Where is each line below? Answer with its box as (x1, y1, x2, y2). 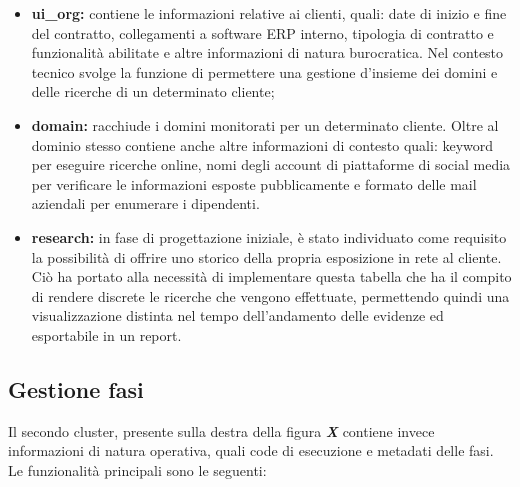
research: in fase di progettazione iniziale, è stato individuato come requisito (31, 226, 507, 247)
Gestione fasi (8, 373, 144, 404)
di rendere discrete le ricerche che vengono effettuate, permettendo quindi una (31, 285, 510, 306)
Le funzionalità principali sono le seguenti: (8, 459, 267, 480)
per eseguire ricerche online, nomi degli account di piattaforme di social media (31, 154, 511, 175)
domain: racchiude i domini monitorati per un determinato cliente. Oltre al (31, 114, 499, 135)
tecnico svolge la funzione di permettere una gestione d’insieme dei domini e (31, 61, 498, 82)
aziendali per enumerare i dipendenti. (31, 193, 260, 214)
